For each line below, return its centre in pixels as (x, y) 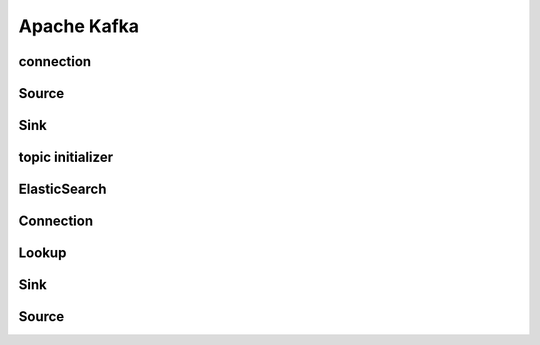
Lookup (42, 253)
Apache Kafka (79, 26)
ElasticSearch (62, 189)
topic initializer (66, 157)
